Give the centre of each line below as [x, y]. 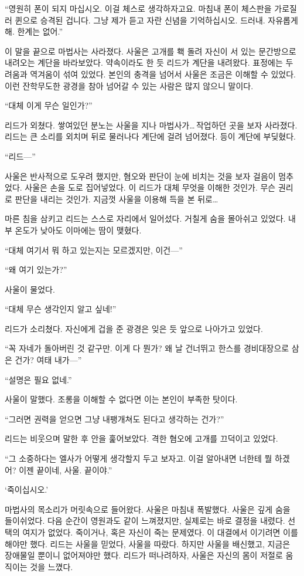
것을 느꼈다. [52, 566]
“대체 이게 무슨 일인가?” [49, 105]
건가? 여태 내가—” [48, 360]
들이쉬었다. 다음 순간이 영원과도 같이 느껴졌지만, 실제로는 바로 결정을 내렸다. [145, 521]
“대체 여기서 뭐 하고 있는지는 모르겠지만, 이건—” [94, 250]
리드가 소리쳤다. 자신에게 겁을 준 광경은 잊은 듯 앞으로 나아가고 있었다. [134, 328]
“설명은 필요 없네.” [38, 379]
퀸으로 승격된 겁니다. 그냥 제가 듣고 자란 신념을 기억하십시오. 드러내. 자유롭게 [156, 20]
